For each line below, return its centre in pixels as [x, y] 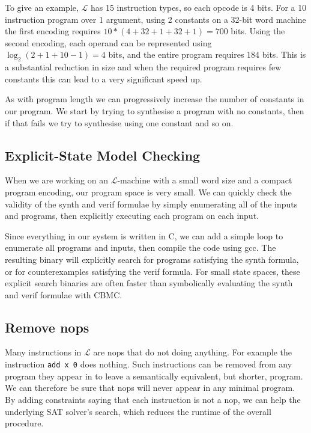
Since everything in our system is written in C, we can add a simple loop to [144, 235]
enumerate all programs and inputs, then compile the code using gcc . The [140, 247]
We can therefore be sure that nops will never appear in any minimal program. [150, 388]
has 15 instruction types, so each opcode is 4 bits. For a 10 [198, 7]
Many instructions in [43, 352]
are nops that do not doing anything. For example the [193, 352]
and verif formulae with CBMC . [64, 294]
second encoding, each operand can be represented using [108, 42]
